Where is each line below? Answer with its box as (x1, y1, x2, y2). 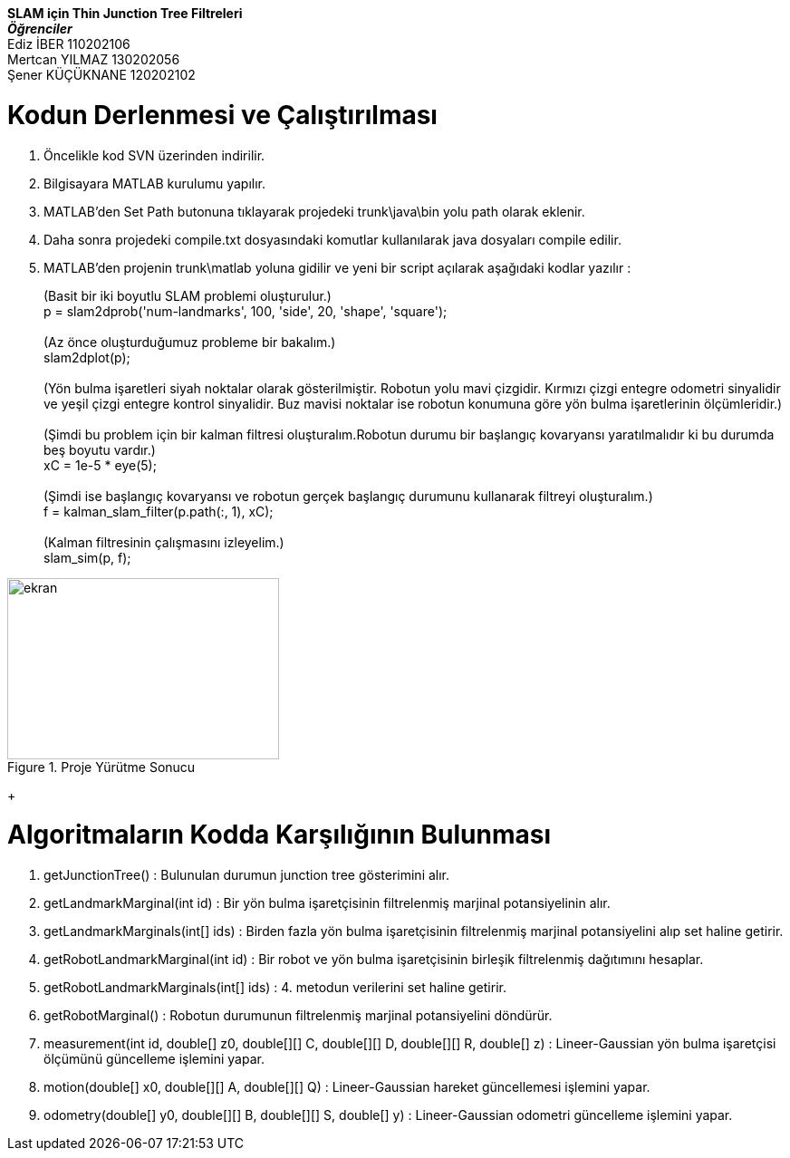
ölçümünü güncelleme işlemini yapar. (43, 1051, 265, 1066)
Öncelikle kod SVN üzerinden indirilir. (43, 147, 265, 163)
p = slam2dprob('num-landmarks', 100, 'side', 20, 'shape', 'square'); (43, 303, 448, 319)
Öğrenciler (7, 21, 72, 36)
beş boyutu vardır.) (43, 441, 156, 458)
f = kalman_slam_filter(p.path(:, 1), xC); (43, 503, 274, 519)
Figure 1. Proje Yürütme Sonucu (7, 758, 196, 775)
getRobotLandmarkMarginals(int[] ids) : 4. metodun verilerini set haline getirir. (43, 979, 506, 995)
